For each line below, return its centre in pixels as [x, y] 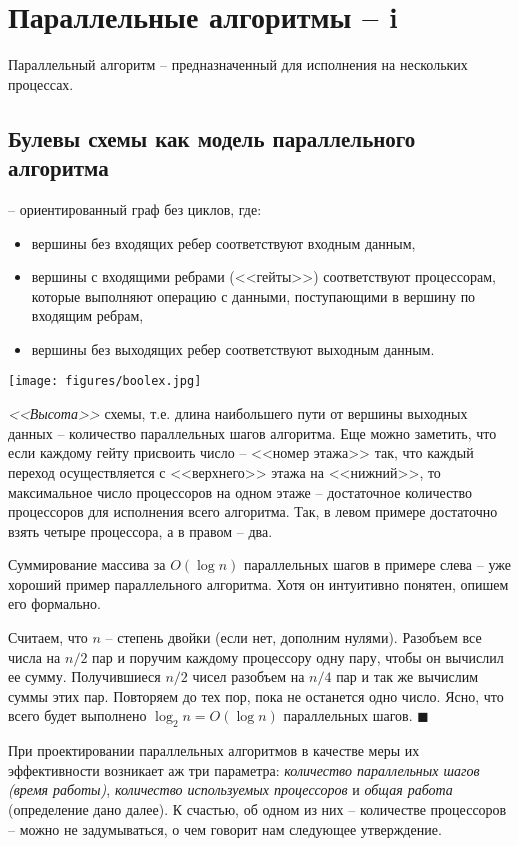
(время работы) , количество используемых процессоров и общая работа [230, 789]
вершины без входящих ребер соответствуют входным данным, [223, 242]
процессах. [41, 83]
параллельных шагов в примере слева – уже [377, 564]
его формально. [54, 603]
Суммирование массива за [87, 564]
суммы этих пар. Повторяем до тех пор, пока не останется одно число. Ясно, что [256, 695]
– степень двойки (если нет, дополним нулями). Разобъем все [293, 637]
